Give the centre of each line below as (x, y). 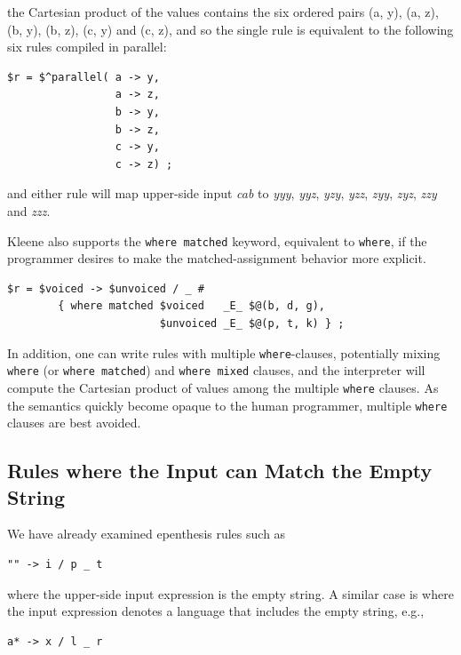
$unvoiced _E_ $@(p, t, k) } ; (252, 323)
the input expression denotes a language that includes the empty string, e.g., (216, 611)
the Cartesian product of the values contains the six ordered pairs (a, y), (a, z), (223, 12)
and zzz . (29, 210)
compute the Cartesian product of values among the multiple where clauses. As (223, 387)
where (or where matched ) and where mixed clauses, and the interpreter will (216, 370)
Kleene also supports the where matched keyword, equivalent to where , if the (217, 240)
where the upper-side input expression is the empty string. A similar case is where (230, 593)
